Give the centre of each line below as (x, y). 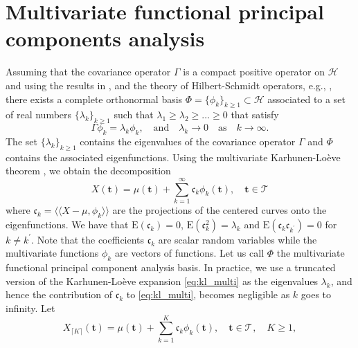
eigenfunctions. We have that (67, 224)
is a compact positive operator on (254, 72)
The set (21, 141)
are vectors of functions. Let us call (189, 253)
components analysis (105, 38)
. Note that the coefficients (88, 239)
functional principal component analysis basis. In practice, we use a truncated (171, 267)
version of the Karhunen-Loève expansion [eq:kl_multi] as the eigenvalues (162, 281)
